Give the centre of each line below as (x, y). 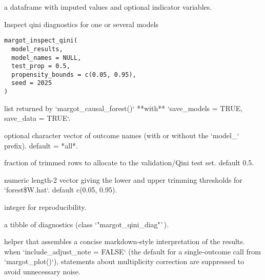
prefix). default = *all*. (41, 145)
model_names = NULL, (46, 58)
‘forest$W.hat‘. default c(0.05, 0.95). (61, 190)
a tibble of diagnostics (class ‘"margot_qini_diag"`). (87, 224)
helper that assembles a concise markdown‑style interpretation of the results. (125, 241)
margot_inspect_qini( (41, 41)
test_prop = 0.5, (41, 66)
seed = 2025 (32, 83)
